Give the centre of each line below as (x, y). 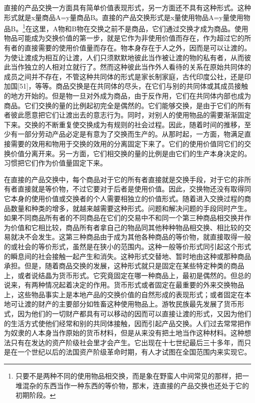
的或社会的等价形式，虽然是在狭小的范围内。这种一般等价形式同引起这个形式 (127, 246)
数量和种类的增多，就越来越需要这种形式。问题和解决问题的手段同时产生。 (131, 208)
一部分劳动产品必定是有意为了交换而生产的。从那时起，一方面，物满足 (131, 134)
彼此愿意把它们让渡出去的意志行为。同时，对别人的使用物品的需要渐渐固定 (131, 115)
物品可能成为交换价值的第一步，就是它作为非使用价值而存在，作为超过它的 (124, 38)
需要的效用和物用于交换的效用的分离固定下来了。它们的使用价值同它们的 (127, 143)
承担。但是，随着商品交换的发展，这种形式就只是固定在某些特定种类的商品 (124, 266)
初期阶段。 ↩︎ (36, 395)
